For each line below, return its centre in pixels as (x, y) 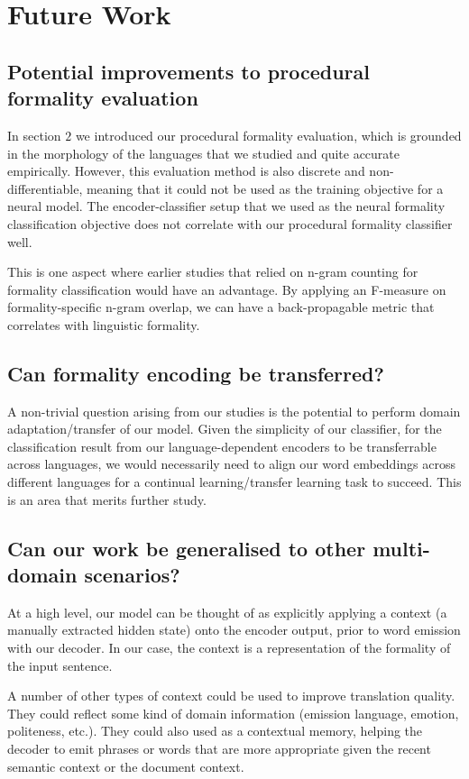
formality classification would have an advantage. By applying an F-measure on (227, 289)
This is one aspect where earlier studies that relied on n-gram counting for (213, 272)
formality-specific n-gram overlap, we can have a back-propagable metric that (221, 307)
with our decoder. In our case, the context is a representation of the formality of (229, 648)
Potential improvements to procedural (189, 71)
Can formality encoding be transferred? (196, 373)
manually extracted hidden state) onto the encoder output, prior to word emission (234, 630)
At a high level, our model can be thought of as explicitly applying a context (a (227, 612)
